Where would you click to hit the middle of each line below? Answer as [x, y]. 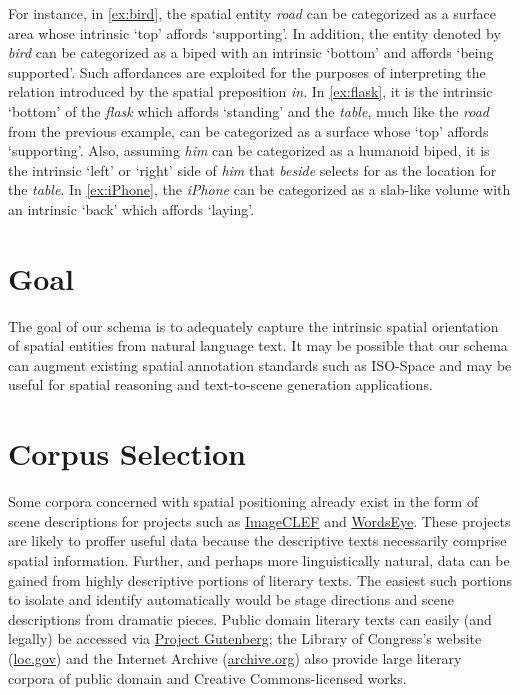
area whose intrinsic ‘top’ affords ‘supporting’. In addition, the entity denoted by [254, 32]
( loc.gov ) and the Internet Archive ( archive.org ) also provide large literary [235, 657]
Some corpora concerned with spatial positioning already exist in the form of [243, 501]
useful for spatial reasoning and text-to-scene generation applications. [220, 384]
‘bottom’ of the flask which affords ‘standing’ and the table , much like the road [249, 110]
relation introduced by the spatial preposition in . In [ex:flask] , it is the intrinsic [250, 91]
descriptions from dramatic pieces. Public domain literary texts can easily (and [250, 618]
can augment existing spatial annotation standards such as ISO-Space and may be [260, 364]
